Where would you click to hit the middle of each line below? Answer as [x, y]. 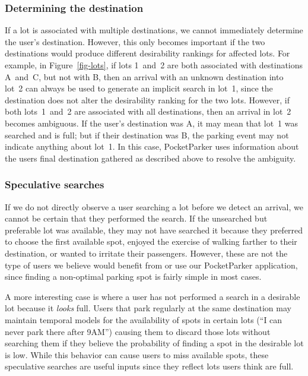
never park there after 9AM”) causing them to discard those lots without [138, 331]
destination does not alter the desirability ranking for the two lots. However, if [147, 99]
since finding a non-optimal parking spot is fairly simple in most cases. [133, 277]
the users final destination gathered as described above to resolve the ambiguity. [150, 158]
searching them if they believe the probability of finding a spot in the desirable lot [154, 343]
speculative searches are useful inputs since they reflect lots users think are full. [149, 366]
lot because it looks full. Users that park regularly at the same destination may [148, 308]
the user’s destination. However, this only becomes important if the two [135, 41]
